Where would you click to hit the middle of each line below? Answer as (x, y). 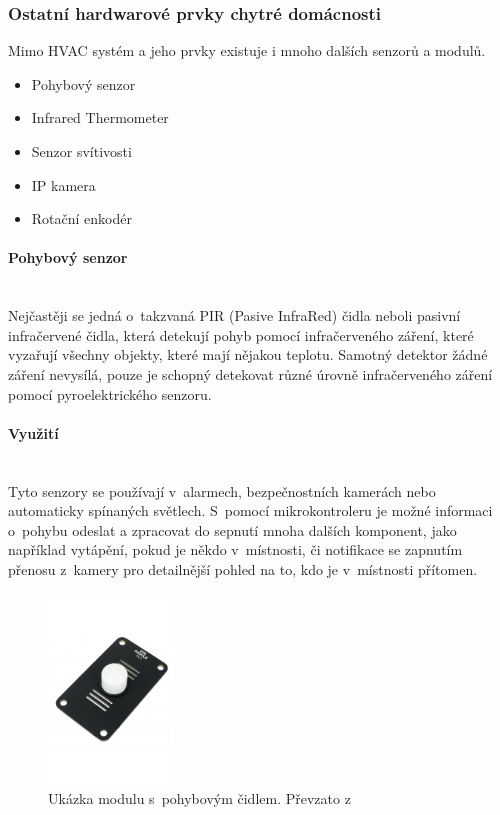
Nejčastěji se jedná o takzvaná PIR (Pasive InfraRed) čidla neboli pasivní (234, 315)
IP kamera (63, 184)
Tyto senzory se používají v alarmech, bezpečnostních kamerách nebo (222, 490)
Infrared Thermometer (100, 117)
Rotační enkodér (81, 218)
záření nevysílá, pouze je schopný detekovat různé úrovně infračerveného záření (250, 373)
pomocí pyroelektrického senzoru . (110, 393)
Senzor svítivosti (81, 151)
